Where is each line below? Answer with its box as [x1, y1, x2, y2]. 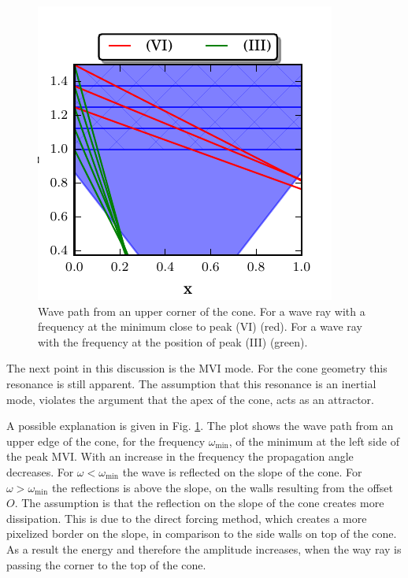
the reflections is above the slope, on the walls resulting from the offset [51, 479, 393, 495]
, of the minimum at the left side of [228, 432, 399, 449]
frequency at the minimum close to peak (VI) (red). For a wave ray [38, 318, 362, 335]
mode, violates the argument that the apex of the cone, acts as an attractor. [6, 391, 374, 407]
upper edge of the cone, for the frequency [6, 432, 206, 449]
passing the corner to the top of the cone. [6, 556, 206, 572]
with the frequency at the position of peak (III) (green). [38, 333, 308, 350]
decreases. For [6, 463, 74, 480]
